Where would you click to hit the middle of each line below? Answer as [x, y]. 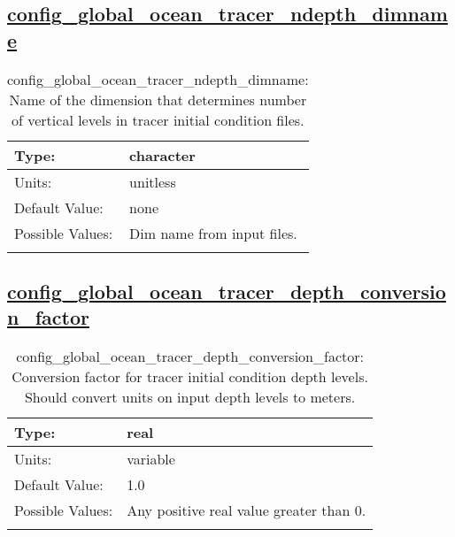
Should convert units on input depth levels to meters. [190, 397]
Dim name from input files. [213, 233]
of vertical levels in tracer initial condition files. [158, 119]
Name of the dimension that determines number [158, 99]
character [162, 155]
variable [151, 459]
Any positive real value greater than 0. [247, 510]
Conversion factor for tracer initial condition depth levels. [190, 377]
